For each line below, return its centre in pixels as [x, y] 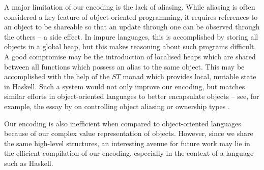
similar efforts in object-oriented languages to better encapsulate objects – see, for [132, 96]
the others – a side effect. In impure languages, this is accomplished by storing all [131, 36]
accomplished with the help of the [57, 76]
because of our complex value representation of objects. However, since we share [129, 133]
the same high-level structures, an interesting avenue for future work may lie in [127, 143]
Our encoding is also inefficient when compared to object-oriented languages [123, 123]
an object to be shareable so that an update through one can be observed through [132, 27]
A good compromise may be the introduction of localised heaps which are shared [130, 56]
